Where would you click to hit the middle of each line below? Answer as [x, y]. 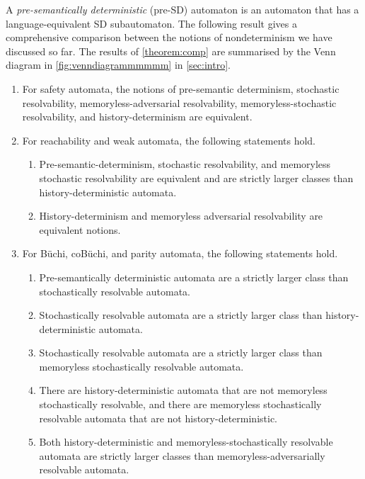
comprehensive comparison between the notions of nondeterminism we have [169, 37]
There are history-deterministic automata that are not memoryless [183, 390]
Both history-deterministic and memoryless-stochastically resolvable [186, 442]
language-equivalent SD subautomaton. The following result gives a [151, 23]
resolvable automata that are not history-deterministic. [158, 418]
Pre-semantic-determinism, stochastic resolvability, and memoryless [185, 164]
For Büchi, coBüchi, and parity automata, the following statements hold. [180, 253]
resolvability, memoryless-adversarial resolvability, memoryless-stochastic [179, 102]
